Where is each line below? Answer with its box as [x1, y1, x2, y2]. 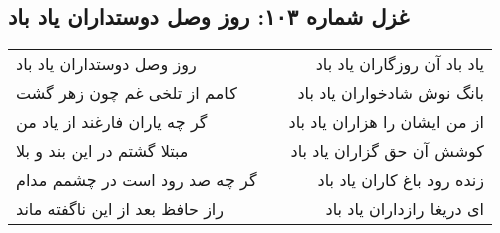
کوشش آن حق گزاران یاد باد [290, 139, 484, 163]
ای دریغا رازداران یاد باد [325, 197, 484, 221]
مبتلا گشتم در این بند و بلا [16, 139, 189, 163]
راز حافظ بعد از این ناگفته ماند [16, 197, 225, 221]
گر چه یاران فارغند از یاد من [16, 110, 208, 134]
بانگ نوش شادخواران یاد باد [297, 81, 484, 105]
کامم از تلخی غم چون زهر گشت [16, 81, 237, 105]
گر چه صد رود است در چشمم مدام [16, 168, 257, 192]
